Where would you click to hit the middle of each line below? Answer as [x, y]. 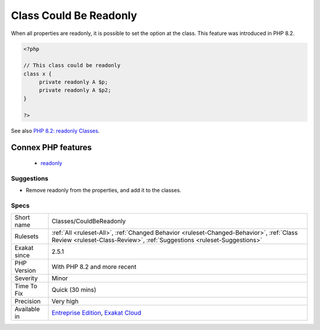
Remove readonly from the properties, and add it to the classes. [104, 191]
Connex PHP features [51, 147]
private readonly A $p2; [75, 90]
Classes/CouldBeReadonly [89, 221]
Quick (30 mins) [74, 290]
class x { [38, 74]
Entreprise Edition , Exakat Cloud [96, 313]
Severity [26, 278]
